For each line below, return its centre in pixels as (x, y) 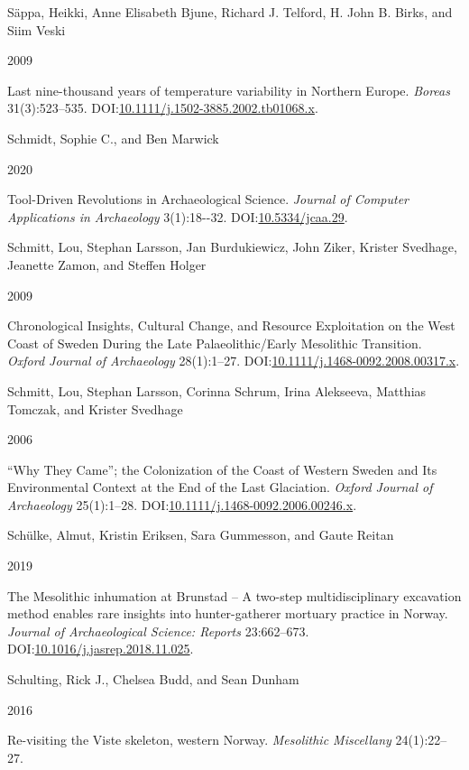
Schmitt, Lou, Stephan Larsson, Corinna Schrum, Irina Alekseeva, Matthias (217, 390)
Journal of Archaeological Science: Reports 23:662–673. (158, 631)
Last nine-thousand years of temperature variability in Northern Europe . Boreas (229, 90)
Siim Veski (37, 29)
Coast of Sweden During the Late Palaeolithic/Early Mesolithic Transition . (215, 343)
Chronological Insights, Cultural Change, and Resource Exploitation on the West (231, 325)
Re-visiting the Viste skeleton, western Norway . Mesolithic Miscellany (199, 740)
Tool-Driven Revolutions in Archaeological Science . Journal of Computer (208, 199)
